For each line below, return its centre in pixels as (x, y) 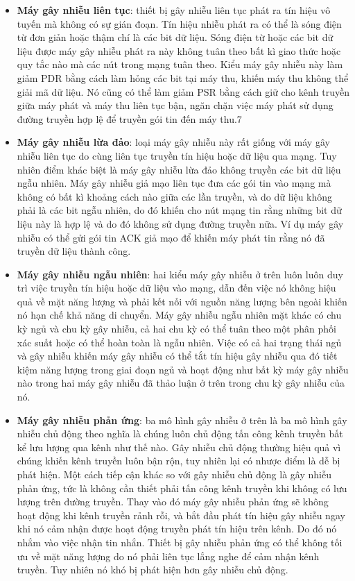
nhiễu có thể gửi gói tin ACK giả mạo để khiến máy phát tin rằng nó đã (171, 237)
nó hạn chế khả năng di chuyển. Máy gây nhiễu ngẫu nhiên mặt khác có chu (179, 315)
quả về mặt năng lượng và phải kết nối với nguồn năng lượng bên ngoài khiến (182, 301)
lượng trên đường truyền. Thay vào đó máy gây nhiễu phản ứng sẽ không (173, 502)
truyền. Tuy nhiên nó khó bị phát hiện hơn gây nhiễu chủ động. (153, 570)
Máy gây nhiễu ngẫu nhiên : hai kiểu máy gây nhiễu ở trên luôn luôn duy (180, 274)
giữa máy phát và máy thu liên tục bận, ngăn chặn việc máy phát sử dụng (175, 105)
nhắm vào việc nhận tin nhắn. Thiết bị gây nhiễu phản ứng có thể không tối (180, 542)
